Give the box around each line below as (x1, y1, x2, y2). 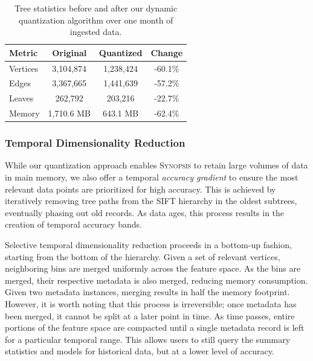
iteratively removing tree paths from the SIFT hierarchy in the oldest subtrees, (5, 194, 297, 207)
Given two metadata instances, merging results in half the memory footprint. (5, 286, 290, 298)
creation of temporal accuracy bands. (5, 218, 142, 231)
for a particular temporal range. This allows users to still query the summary (5, 333, 291, 345)
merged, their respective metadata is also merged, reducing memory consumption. (5, 273, 308, 286)
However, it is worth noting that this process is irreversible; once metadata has (5, 298, 297, 310)
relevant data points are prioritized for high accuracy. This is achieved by (5, 182, 276, 195)
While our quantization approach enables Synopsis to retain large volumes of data (5, 159, 308, 171)
